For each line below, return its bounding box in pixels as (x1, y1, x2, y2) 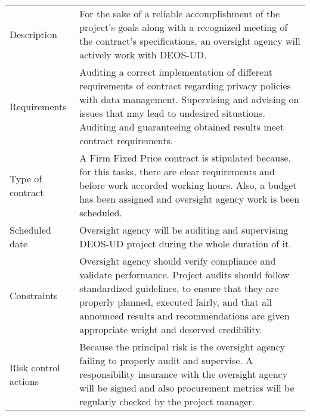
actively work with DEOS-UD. (79, 48, 207, 61)
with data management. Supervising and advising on (79, 92, 299, 106)
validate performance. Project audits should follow (79, 268, 290, 281)
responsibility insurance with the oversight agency (79, 367, 288, 381)
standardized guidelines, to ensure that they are (79, 281, 279, 295)
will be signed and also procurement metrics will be (79, 381, 294, 395)
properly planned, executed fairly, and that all (79, 295, 272, 309)
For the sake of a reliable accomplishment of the (79, 7, 280, 20)
